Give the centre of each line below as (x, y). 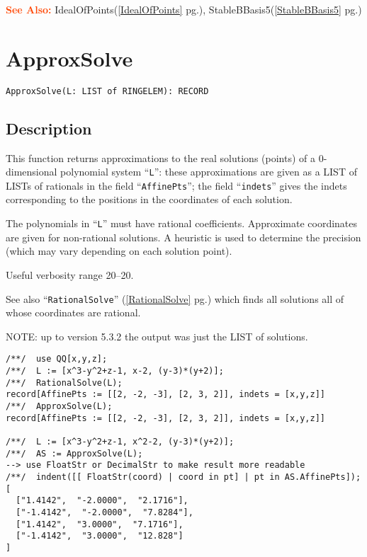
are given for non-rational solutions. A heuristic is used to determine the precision (183, 237)
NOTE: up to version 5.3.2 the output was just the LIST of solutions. (157, 336)
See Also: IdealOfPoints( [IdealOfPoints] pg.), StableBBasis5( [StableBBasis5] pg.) (184, 9)
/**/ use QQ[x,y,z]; (57, 359)
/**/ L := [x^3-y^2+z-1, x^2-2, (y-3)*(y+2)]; (120, 441)
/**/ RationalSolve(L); (64, 383)
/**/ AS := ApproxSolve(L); (74, 453)
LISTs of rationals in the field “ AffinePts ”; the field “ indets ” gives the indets (176, 185)
